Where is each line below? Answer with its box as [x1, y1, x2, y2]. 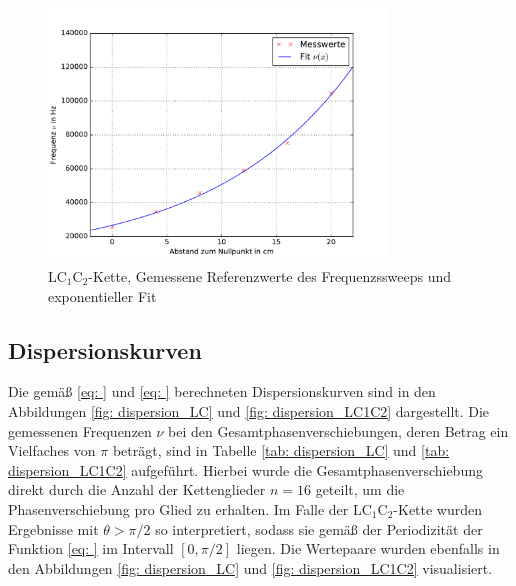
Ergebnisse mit [8, 518, 99, 539]
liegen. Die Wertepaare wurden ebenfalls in [236, 538, 500, 559]
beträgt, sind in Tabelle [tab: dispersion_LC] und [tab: [112, 440, 450, 461]
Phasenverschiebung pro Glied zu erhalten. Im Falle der [8, 498, 349, 519]
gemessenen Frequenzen [8, 420, 152, 441]
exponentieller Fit [48, 285, 157, 306]
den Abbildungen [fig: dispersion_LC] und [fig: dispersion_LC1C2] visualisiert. [8, 557, 493, 578]
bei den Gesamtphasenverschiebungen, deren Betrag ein [168, 420, 509, 441]
